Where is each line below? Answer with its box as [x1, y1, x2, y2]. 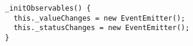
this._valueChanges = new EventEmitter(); [13, 14, 185, 22]
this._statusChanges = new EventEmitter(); [13, 24, 190, 32]
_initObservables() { [5, 4, 91, 12]
